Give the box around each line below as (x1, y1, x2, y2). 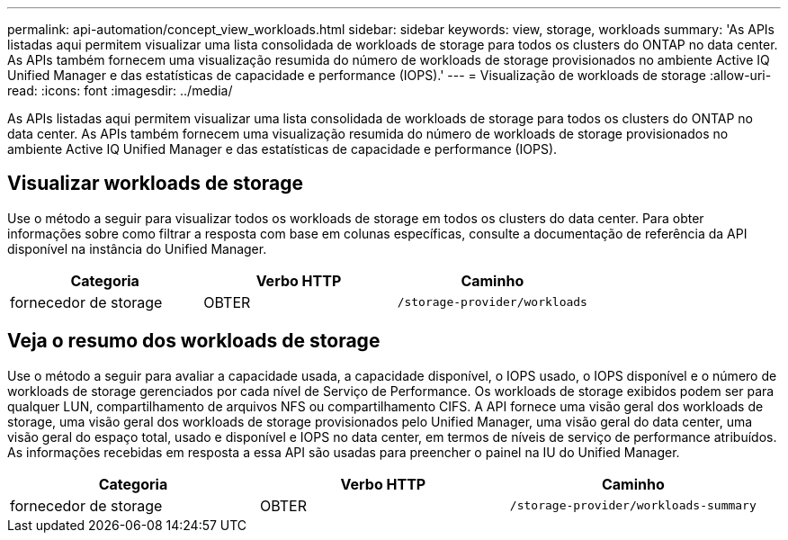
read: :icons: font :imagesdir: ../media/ (7, 83, 233, 98)
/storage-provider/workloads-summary (509, 499, 757, 513)
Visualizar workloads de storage (7, 172, 304, 195)
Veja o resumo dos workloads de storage (7, 329, 381, 353)
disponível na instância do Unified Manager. (7, 240, 267, 256)
